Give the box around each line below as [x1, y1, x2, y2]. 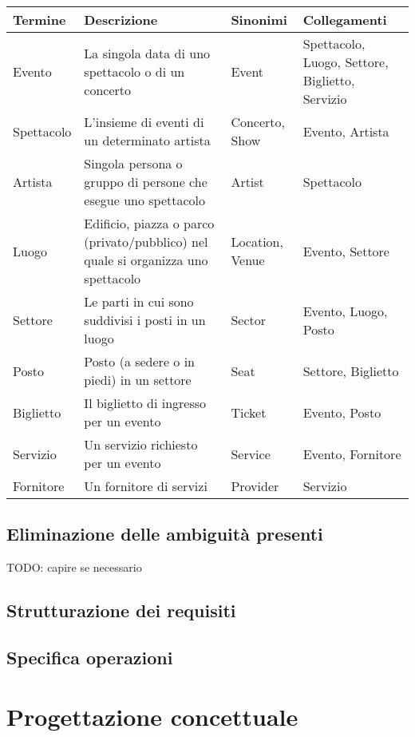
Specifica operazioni [6, 644, 173, 669]
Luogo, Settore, [302, 53, 389, 71]
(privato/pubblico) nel [84, 232, 208, 251]
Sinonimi [231, 10, 287, 29]
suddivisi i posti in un [84, 311, 206, 329]
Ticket [231, 402, 267, 422]
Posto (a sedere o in [84, 352, 195, 370]
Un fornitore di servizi [84, 477, 207, 495]
